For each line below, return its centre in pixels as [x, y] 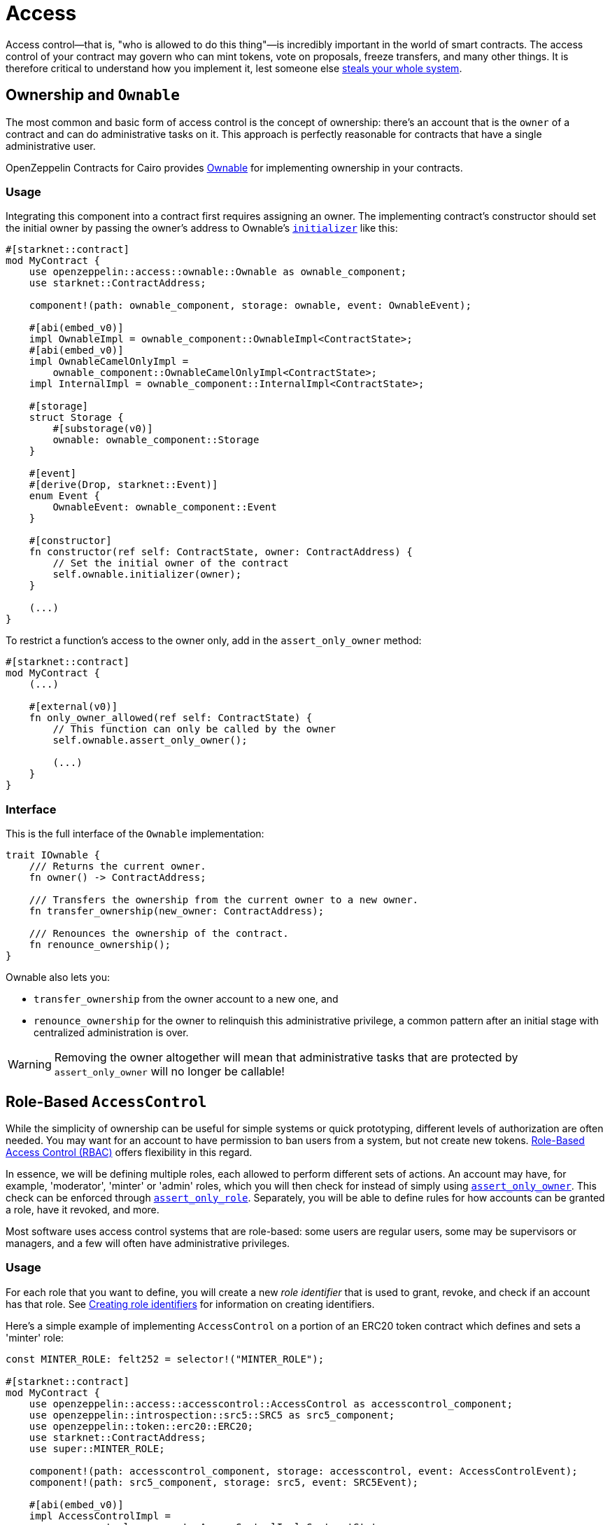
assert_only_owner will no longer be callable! [169, 1072]
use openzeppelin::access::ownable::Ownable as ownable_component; [218, 272]
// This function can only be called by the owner [194, 729]
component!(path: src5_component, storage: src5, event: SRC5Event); [224, 1482]
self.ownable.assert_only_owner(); [150, 740]
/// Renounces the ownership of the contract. [159, 934]
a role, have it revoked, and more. [83, 1209]
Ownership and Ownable [93, 95]
